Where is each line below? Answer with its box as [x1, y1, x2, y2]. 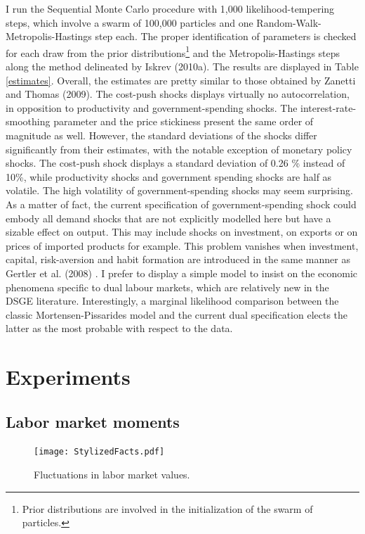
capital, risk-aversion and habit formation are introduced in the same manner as [6, 252, 350, 267]
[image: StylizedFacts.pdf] [34, 447, 165, 457]
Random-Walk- [256, 15, 321, 30]
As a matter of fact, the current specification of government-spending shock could [6, 196, 357, 211]
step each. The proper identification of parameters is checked [95, 29, 357, 44]
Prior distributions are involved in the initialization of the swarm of [22, 501, 313, 516]
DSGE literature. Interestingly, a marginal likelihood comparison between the [6, 293, 339, 308]
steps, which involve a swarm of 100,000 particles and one [6, 15, 253, 30]
